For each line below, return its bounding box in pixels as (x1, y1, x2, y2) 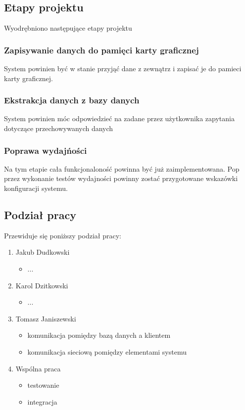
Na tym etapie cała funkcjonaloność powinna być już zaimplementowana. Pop (4, 163, 240, 174)
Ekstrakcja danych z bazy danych (4, 94, 140, 106)
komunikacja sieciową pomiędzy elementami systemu (27, 346, 187, 357)
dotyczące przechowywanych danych (4, 123, 113, 134)
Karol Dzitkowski (15, 280, 68, 290)
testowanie (27, 380, 59, 390)
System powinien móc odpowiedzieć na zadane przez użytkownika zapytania (4, 113, 235, 124)
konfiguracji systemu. (4, 183, 68, 193)
